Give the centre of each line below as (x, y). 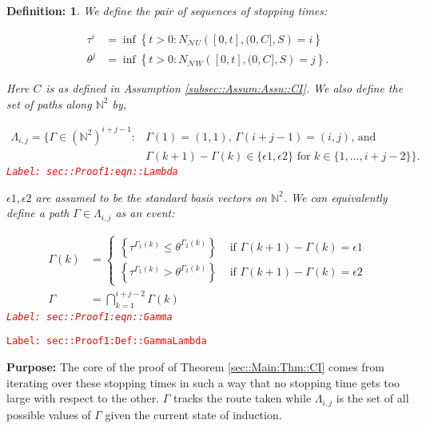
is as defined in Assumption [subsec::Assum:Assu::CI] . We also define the (225, 88)
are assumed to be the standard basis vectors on (151, 197)
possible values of (49, 414)
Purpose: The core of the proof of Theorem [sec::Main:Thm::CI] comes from (195, 366)
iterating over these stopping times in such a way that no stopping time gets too (203, 382)
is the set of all (372, 398)
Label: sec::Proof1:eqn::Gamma (90, 317)
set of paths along (49, 103)
